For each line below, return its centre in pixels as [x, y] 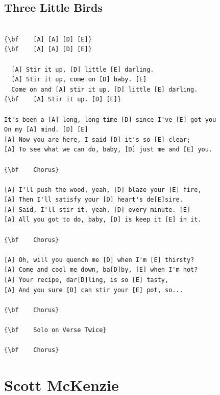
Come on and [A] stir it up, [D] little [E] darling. [105, 89]
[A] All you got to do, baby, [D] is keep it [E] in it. [103, 220]
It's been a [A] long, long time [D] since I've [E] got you [110, 119]
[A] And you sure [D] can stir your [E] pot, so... [94, 290]
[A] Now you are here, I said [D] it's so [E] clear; [97, 139]
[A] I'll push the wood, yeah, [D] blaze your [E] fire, [103, 190]
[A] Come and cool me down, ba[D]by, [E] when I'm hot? [101, 270]
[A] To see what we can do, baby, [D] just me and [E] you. [108, 150]
